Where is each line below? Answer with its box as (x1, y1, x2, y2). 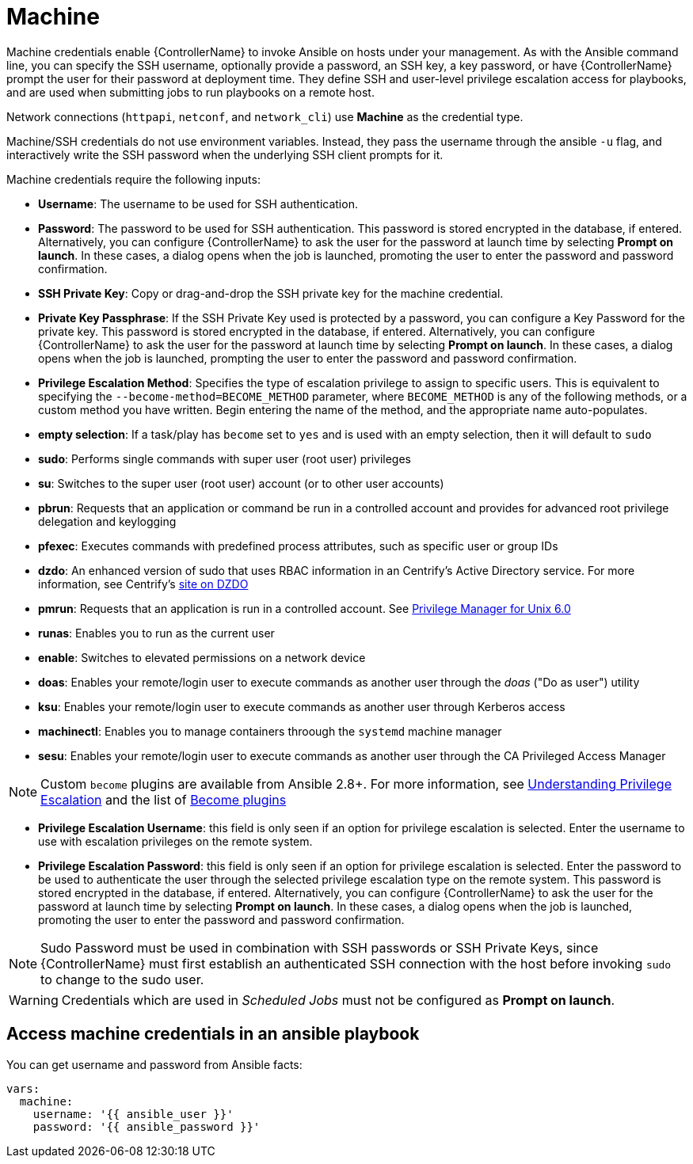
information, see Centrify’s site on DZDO (38, 576, 249, 591)
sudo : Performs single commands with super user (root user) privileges (38, 451, 411, 466)
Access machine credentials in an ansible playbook (6, 1024, 420, 1044)
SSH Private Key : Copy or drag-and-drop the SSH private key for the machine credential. (38, 286, 504, 300)
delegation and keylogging (38, 514, 177, 528)
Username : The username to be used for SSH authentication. (38, 196, 358, 211)
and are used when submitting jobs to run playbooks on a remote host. (6, 85, 375, 99)
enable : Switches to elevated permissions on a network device (38, 650, 366, 664)
